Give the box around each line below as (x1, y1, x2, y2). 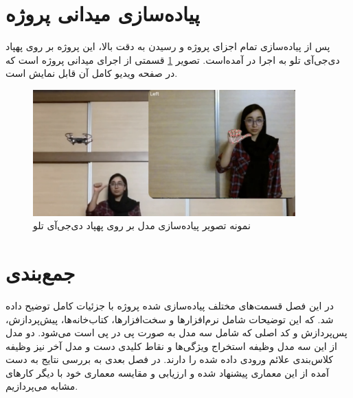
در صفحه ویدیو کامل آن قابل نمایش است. (5, 66, 178, 80)
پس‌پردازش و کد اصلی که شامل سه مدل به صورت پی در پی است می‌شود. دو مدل (5, 325, 348, 340)
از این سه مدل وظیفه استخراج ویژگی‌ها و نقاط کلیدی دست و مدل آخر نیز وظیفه (5, 338, 337, 353)
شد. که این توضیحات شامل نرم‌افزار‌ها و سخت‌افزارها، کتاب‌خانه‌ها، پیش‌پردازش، (5, 312, 334, 326)
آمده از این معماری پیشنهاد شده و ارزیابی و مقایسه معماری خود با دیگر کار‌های (5, 365, 329, 379)
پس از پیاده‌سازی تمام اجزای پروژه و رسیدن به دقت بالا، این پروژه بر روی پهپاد (5, 39, 330, 54)
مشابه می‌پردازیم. (5, 379, 78, 393)
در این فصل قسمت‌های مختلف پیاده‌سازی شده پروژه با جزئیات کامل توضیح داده (5, 298, 334, 312)
